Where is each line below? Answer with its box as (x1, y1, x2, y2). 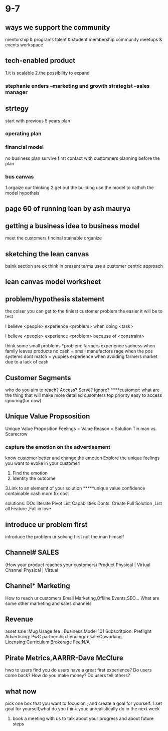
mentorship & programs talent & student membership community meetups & (5, 36, 162, 42)
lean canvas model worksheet (5, 278, 101, 286)
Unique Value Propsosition (5, 412, 90, 421)
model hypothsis (5, 190, 40, 196)
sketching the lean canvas (5, 250, 89, 258)
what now (5, 687, 37, 696)
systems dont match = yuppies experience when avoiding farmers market (5, 353, 158, 359)
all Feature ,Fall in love (5, 506, 51, 512)
